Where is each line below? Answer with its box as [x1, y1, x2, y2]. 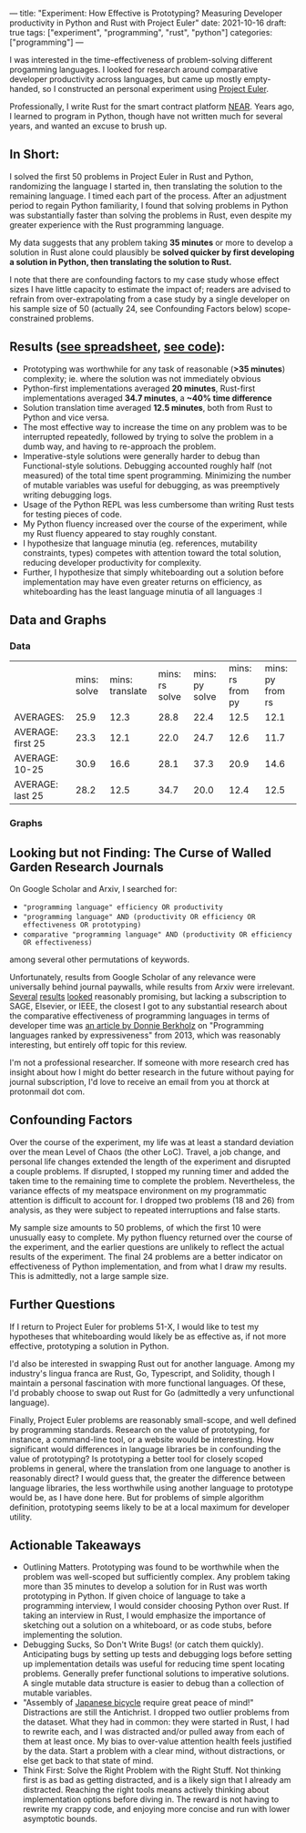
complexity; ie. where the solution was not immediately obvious [22, 373, 261, 384]
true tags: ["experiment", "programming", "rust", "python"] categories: [9, 27, 273, 37]
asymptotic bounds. [22, 1813, 98, 1825]
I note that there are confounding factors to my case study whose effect [9, 273, 280, 285]
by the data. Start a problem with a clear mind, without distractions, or [22, 1746, 285, 1756]
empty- [243, 74, 271, 85]
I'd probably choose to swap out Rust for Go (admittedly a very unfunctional [9, 1387, 294, 1398]
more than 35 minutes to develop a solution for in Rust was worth [22, 1581, 268, 1592]
